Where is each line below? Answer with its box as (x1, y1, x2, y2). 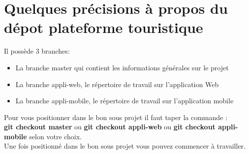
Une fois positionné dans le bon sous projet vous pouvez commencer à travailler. (4, 141, 246, 151)
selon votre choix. (29, 131, 82, 141)
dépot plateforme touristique (4, 17, 203, 37)
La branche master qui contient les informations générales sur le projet (15, 62, 229, 72)
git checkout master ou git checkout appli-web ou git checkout (4, 122, 216, 132)
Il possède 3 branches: (4, 46, 70, 56)
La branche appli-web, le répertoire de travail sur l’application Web (15, 79, 219, 89)
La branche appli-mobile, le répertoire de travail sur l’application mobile (15, 95, 234, 106)
